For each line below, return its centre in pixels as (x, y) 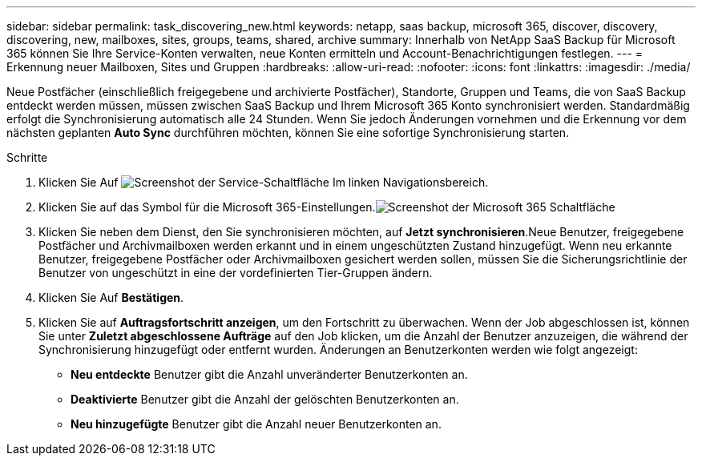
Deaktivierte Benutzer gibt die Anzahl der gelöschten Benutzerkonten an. (265, 399)
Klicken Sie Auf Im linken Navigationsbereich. (264, 182)
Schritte (27, 157)
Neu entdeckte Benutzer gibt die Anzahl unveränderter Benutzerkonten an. (269, 374)
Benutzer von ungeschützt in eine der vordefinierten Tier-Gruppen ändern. (236, 273)
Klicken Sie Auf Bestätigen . (111, 297)
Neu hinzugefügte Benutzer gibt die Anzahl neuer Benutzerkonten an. (256, 424)
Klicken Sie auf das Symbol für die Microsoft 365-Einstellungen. (207, 207)
